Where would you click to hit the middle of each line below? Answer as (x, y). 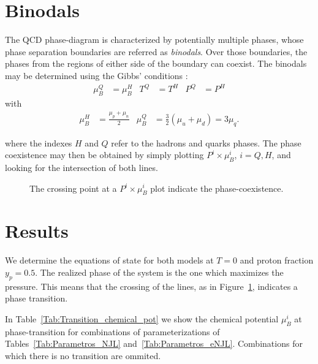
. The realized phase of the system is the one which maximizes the (159, 272)
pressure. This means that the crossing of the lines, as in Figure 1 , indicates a (151, 286)
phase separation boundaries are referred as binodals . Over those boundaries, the (156, 51)
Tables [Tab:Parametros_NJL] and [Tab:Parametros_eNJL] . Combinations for (154, 343)
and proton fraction (277, 260)
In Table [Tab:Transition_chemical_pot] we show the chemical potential (142, 319)
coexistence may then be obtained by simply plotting (104, 155)
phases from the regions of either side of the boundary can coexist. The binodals (156, 63)
